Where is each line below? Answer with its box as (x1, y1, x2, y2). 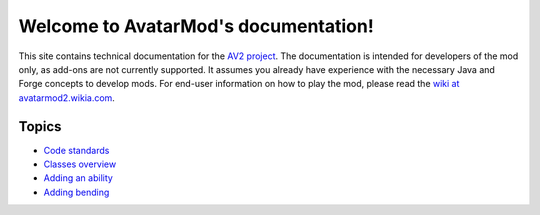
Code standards (43, 144, 110, 156)
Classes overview (43, 158, 117, 170)
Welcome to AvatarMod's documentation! (18, 15, 374, 37)
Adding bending (43, 186, 110, 198)
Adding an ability (43, 172, 114, 184)
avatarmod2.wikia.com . (18, 91, 115, 104)
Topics (18, 118, 62, 135)
